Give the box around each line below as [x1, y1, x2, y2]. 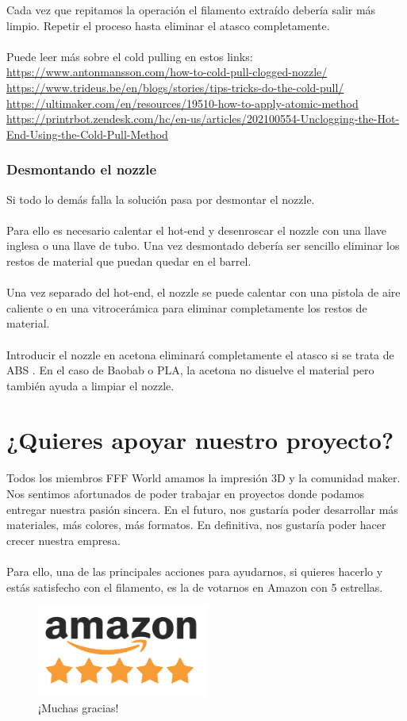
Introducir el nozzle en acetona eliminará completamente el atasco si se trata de [6, 346, 394, 362]
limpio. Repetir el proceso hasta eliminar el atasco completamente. [6, 17, 330, 33]
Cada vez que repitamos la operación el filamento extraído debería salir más [6, 2, 376, 17]
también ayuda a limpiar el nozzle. [6, 377, 175, 393]
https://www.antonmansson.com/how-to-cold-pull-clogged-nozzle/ [6, 63, 328, 80]
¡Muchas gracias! [38, 699, 119, 715]
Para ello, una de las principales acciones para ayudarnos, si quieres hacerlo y [6, 562, 383, 579]
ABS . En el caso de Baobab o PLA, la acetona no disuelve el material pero [6, 362, 374, 378]
